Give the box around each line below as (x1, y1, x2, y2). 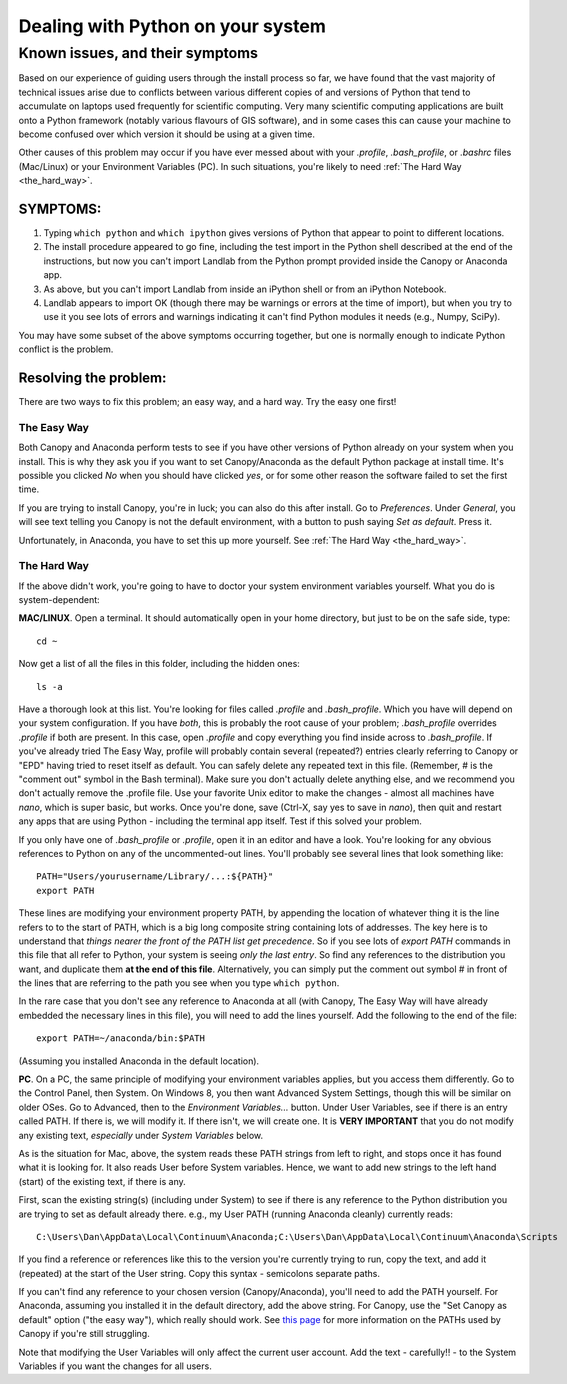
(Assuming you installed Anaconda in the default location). (18, 1055, 260, 1067)
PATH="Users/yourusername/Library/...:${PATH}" (36, 871, 274, 882)
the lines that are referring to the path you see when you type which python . (18, 977, 340, 989)
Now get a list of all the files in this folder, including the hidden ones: (18, 658, 300, 670)
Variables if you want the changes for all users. (18, 1360, 212, 1372)
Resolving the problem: (18, 369, 167, 386)
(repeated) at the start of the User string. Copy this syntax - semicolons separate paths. (18, 1267, 380, 1279)
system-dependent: (18, 594, 100, 606)
